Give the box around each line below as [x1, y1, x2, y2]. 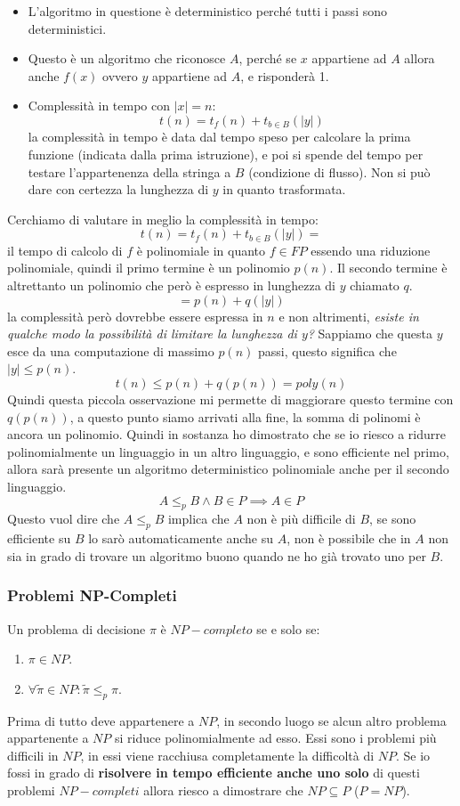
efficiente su [7, 529, 71, 548]
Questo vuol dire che [7, 509, 120, 528]
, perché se [238, 49, 297, 68]
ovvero [102, 66, 138, 85]
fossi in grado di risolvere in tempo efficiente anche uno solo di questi [7, 763, 420, 782]
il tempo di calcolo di [7, 240, 123, 259]
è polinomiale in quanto [136, 240, 266, 259]
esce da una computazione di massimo [7, 341, 214, 360]
